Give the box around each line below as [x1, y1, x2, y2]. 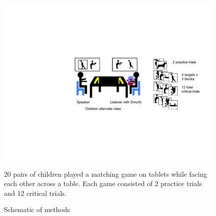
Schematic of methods [4, 204, 70, 215]
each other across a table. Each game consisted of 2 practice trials [4, 178, 202, 189]
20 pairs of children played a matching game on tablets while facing [4, 168, 207, 179]
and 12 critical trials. [4, 188, 67, 198]
